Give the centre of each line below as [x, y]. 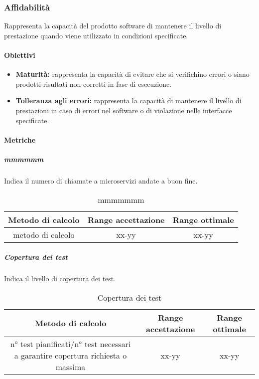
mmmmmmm [121, 199]
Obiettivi [20, 55]
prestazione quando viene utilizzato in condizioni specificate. [96, 35]
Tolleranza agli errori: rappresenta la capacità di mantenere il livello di [129, 100]
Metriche [20, 139]
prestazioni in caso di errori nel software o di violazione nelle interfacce [124, 110]
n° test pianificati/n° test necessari [70, 344]
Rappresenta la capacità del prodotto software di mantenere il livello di [113, 26]
